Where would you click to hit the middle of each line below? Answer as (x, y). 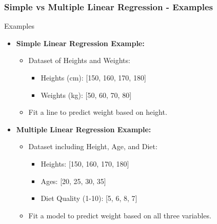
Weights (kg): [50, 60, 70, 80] (86, 95)
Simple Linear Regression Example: (80, 43)
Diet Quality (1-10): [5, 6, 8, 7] (89, 198)
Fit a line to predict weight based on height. (98, 112)
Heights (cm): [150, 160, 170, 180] (93, 77)
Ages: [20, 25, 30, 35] (73, 181)
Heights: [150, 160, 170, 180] (85, 163)
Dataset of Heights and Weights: (79, 60)
